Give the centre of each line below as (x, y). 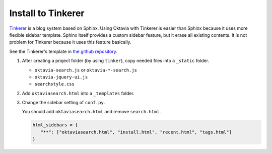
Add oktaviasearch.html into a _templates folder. (78, 93)
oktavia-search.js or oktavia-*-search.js (86, 70)
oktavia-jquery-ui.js (61, 77)
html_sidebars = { (55, 125)
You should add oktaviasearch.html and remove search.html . (91, 112)
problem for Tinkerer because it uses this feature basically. (70, 42)
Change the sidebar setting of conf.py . (63, 103)
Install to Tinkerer (47, 13)
